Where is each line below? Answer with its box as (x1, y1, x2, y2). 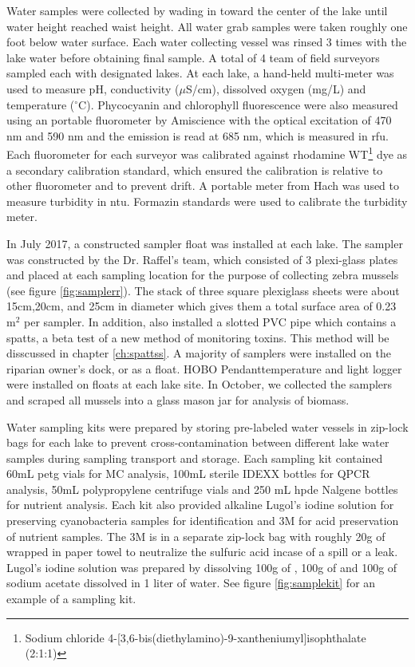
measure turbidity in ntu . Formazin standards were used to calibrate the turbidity (6, 192, 408, 209)
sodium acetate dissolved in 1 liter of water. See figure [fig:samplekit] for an (6, 574, 376, 591)
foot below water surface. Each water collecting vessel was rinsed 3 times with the (6, 34, 407, 50)
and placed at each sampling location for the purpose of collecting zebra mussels (6, 266, 399, 283)
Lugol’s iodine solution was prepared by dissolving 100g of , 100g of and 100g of (6, 558, 397, 575)
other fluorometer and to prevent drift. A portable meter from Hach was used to (6, 177, 400, 194)
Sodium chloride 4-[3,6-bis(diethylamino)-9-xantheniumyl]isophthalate (25, 629, 366, 645)
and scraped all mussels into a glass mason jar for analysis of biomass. (6, 391, 350, 408)
